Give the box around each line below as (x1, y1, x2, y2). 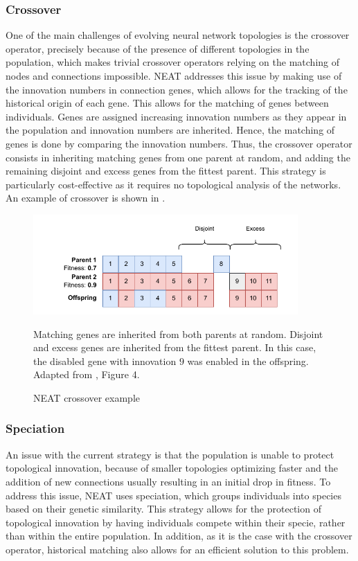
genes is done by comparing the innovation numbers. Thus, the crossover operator (6, 136, 352, 150)
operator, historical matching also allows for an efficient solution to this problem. (6, 542, 349, 556)
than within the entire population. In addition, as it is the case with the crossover (6, 528, 352, 543)
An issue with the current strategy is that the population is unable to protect (6, 447, 334, 461)
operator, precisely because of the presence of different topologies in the (6, 41, 310, 55)
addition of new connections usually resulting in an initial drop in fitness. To (6, 474, 331, 488)
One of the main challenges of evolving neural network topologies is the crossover (6, 28, 350, 42)
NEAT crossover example (33, 390, 141, 404)
